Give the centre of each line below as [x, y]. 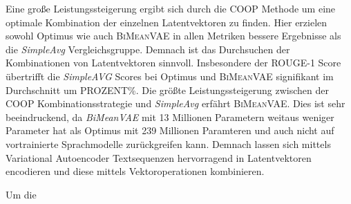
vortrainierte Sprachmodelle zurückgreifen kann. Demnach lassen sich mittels [168, 143]
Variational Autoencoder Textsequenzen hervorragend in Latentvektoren [159, 157]
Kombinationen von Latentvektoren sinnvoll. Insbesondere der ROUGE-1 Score [173, 63]
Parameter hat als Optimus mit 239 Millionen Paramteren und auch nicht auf [170, 130]
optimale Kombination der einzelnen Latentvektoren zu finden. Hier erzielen [167, 22]
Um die [21, 194]
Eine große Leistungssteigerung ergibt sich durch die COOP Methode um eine [171, 8]
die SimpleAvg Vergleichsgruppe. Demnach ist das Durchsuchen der [148, 49]
